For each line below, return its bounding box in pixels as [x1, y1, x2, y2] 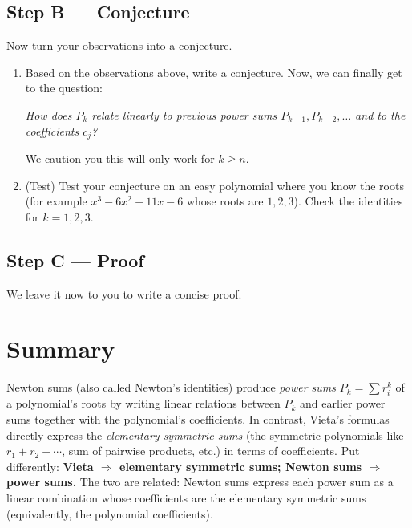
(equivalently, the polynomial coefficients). [6, 505, 213, 522]
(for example [25, 193, 87, 209]
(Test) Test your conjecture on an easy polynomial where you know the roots [25, 177, 404, 193]
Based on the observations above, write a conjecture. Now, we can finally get [25, 63, 402, 80]
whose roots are [186, 193, 264, 209]
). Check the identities [293, 193, 403, 209]
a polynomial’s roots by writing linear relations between [6, 395, 281, 412]
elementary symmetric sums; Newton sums [119, 457, 362, 474]
